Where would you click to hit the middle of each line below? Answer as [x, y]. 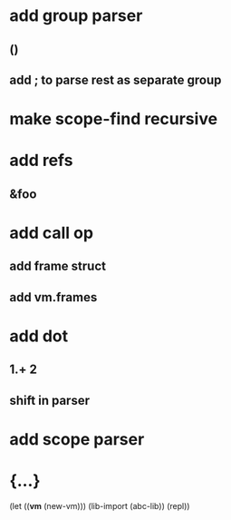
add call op [51, 233]
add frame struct [58, 266]
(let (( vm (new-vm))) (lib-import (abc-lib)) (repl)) [100, 505]
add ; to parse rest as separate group [115, 79]
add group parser [76, 16]
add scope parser [77, 439]
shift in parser [50, 400]
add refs [41, 161]
